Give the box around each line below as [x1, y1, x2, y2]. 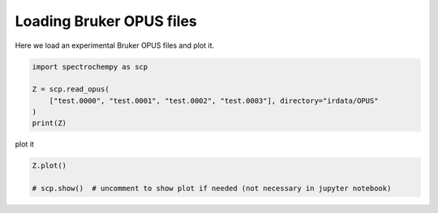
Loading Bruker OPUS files [15, 12, 198, 30]
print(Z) [32, 118, 67, 128]
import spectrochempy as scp [32, 62, 148, 71]
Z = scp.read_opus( [32, 85, 109, 94]
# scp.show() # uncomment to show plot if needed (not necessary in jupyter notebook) [32, 184, 392, 194]
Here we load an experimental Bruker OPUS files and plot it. [15, 40, 215, 50]
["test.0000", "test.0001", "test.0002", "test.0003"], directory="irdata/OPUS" [49, 96, 379, 105]
